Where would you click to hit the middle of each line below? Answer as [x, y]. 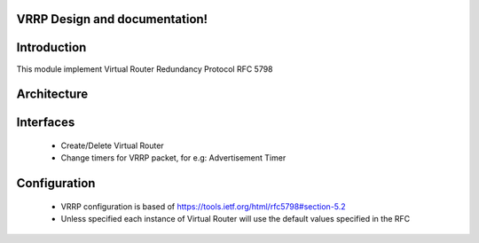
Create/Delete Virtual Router [112, 145]
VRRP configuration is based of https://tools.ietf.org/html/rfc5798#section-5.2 [203, 206]
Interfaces [46, 123]
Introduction [51, 47]
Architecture [52, 94]
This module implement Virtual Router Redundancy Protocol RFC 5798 [145, 69]
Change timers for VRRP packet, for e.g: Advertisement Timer [173, 158]
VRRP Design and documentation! [112, 19]
